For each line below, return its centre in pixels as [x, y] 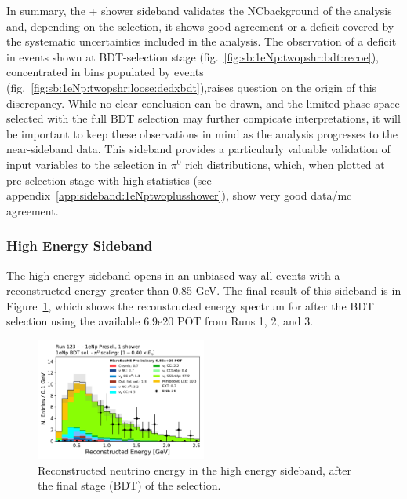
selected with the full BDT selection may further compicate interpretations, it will [203, 118]
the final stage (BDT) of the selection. [129, 485]
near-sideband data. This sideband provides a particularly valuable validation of [198, 149]
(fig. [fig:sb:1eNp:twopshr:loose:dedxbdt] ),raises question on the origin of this [192, 87]
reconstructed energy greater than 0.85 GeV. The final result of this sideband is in [204, 290]
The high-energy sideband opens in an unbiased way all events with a [173, 275]
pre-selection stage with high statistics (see [109, 180]
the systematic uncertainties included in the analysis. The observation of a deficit [202, 41]
